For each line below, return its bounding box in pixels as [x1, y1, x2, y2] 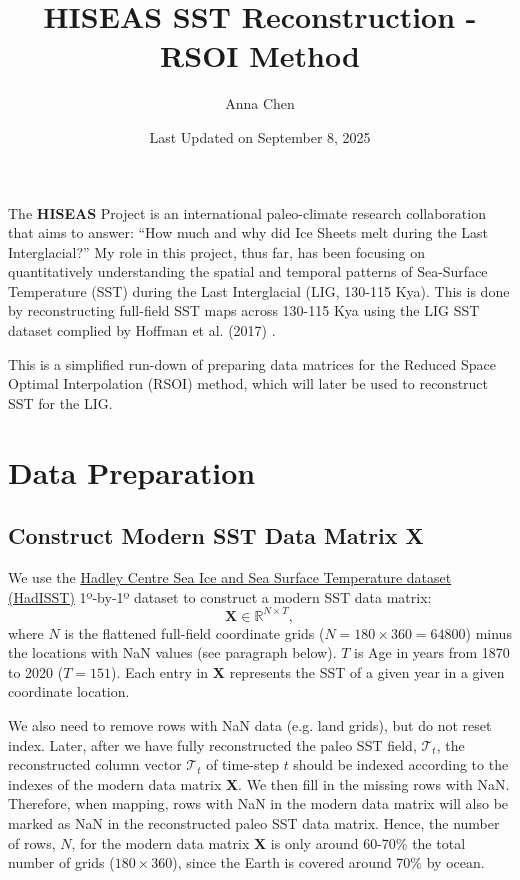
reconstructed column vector [8, 754, 182, 775]
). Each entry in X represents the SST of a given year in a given [111, 661, 505, 682]
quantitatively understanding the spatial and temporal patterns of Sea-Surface [8, 261, 488, 282]
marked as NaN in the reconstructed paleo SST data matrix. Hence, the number [8, 813, 500, 834]
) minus [465, 622, 512, 643]
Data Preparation [8, 451, 256, 492]
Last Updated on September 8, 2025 [149, 126, 371, 147]
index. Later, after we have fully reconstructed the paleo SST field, [8, 734, 417, 755]
